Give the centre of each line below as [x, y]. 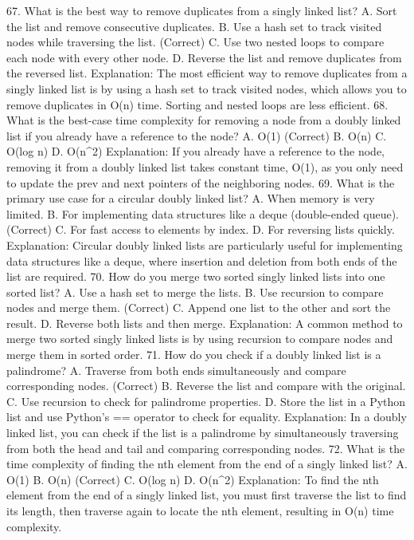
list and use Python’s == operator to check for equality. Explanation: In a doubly [207, 417]
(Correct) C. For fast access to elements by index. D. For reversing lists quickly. [201, 229]
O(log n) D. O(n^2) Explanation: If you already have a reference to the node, [195, 151]
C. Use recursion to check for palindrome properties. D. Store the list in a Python [206, 401]
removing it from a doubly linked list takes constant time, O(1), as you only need [205, 166]
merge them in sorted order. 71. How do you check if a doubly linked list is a [194, 355]
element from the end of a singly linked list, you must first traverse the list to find [207, 495]
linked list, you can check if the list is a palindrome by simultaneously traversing [203, 433]
